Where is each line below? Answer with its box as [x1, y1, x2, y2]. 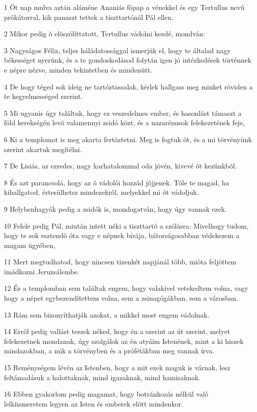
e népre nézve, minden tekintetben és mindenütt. [4, 64, 152, 75]
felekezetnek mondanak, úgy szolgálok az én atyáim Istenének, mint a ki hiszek [4, 335, 244, 346]
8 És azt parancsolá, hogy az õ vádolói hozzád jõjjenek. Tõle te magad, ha [4, 177, 229, 187]
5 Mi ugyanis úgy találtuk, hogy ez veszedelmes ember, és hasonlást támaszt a [4, 107, 242, 118]
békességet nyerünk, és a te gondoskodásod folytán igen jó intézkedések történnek [4, 55, 252, 65]
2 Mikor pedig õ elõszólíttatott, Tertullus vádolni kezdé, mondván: [4, 28, 205, 39]
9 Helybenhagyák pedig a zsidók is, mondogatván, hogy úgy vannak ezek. [4, 203, 227, 214]
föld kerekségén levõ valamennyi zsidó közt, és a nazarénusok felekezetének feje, [4, 117, 245, 128]
